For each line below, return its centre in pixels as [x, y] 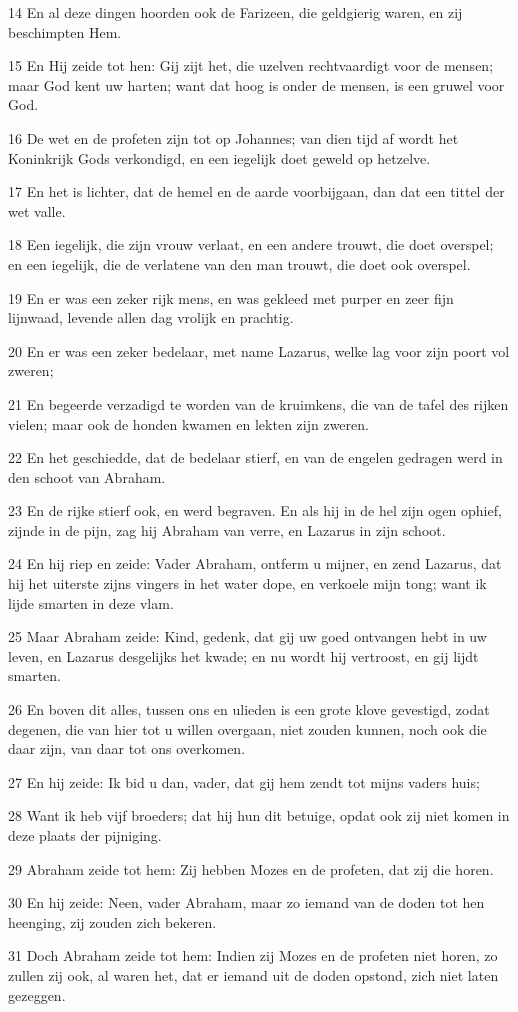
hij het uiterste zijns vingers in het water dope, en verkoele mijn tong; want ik [247, 583]
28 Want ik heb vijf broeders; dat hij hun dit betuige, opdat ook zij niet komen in [259, 815]
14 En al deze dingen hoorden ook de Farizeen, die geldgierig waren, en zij [235, 12]
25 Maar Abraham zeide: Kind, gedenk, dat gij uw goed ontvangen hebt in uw [247, 636]
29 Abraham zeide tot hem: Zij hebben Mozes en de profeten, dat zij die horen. [251, 868]
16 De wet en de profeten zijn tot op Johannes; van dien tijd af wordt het [233, 137]
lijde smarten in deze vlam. [91, 602]
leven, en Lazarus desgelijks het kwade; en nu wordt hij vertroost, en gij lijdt [243, 655]
